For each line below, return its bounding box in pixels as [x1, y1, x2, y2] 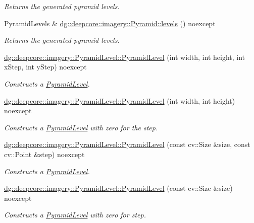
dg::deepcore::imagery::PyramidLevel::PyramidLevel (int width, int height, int [4, 51, 245, 62]
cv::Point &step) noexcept [4, 148, 85, 159]
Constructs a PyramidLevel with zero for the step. [4, 122, 158, 132]
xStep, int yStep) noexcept [4, 61, 87, 72]
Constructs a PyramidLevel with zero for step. [4, 209, 146, 220]
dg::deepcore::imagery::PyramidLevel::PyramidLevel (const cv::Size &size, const [4, 139, 250, 150]
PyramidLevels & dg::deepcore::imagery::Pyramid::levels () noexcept [4, 18, 216, 28]
